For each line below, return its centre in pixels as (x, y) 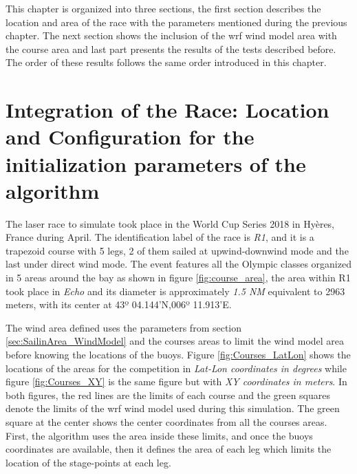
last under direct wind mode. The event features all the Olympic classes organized (178, 264)
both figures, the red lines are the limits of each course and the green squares (168, 395)
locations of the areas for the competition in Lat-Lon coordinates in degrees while (176, 368)
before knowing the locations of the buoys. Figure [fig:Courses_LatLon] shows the (178, 354)
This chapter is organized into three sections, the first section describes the (163, 8)
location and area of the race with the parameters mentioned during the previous (176, 22)
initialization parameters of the (156, 163)
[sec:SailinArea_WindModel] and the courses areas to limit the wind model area (175, 341)
